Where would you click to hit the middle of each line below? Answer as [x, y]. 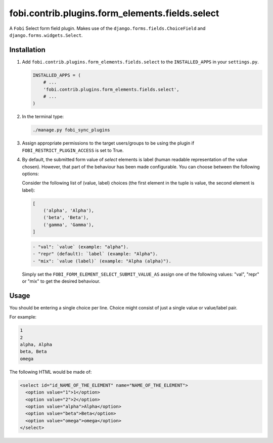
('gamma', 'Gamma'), [69, 225]
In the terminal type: [43, 117]
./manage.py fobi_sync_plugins [72, 130]
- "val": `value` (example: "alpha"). [81, 247]
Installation [27, 50]
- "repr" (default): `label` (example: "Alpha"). [95, 254]
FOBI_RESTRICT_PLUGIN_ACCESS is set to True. [73, 150]
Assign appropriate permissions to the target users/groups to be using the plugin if [108, 143]
